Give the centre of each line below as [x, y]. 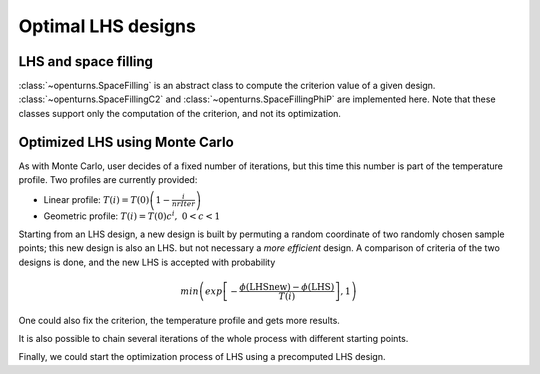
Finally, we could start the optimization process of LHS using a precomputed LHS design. [202, 357]
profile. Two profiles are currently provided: [108, 180]
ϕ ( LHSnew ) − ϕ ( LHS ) [287, 286]
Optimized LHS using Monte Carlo [126, 141]
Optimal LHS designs [107, 26]
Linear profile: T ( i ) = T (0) [96, 199]
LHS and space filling [86, 61]
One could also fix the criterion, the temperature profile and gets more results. [179, 320]
